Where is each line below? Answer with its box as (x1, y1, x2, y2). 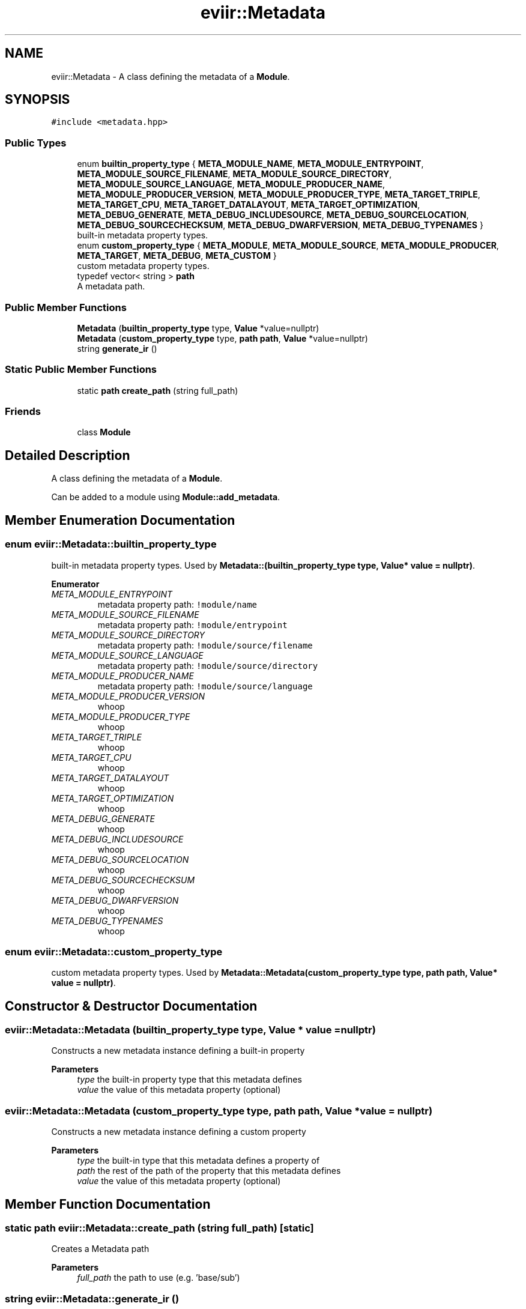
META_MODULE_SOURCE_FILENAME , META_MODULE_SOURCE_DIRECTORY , (77, 169, 392, 180)
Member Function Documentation (5, 1196, 211, 1212)
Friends (5, 405, 41, 418)
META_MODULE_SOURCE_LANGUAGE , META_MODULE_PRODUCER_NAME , (77, 179, 385, 190)
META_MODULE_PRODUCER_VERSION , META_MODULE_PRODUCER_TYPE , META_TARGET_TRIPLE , (77, 189, 480, 200)
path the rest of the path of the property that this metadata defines (77, 1165, 341, 1176)
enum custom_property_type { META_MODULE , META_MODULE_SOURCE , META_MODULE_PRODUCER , (77, 240, 499, 251)
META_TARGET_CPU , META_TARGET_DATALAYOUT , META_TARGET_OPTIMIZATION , (77, 199, 420, 210)
